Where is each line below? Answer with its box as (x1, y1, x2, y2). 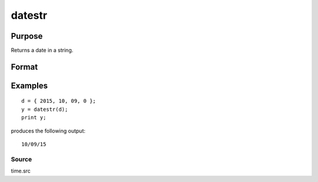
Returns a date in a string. (11, 47, 74, 54)
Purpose (11, 31, 43, 41)
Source (11, 155, 32, 163)
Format (11, 62, 38, 72)
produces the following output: (11, 127, 85, 134)
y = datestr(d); (21, 106, 68, 113)
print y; (21, 114, 47, 121)
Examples (11, 80, 48, 90)
